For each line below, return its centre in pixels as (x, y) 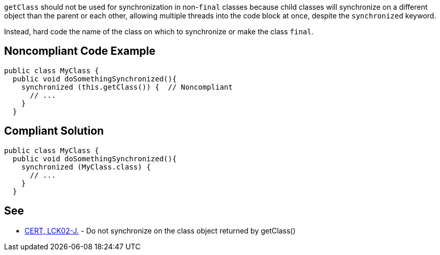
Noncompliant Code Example (80, 51)
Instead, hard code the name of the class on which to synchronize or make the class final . (159, 31)
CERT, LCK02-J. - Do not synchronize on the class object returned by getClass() (160, 230)
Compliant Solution (54, 131)
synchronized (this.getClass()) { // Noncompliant (127, 87)
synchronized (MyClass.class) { (86, 167)
